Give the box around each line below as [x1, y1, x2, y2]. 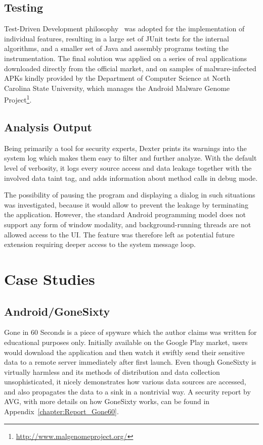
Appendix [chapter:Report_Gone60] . [4, 406, 119, 417]
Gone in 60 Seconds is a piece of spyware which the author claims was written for [4, 327, 257, 337]
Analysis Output [4, 119, 92, 134]
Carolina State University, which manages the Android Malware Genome [4, 82, 230, 93]
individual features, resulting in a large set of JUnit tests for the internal [4, 33, 229, 43]
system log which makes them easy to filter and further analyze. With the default [4, 153, 257, 163]
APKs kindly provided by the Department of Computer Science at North [4, 73, 231, 83]
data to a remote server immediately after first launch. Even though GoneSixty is [4, 357, 256, 367]
